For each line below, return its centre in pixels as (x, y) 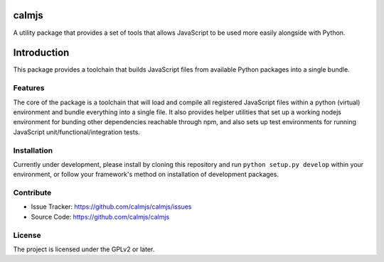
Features (29, 88)
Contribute (32, 193)
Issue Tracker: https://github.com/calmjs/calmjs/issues (111, 207)
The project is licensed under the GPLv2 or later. (84, 249)
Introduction (41, 53)
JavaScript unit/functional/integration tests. (76, 132)
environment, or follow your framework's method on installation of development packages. (146, 175)
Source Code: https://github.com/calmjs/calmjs (100, 217)
